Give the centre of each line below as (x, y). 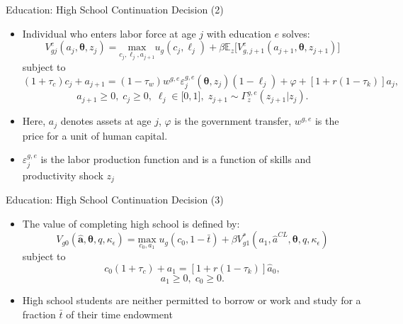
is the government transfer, (233, 121)
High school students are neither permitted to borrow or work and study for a (192, 300)
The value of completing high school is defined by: (131, 223)
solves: (296, 33)
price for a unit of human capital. (95, 135)
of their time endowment (119, 314)
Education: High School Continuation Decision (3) (115, 199)
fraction (39, 314)
